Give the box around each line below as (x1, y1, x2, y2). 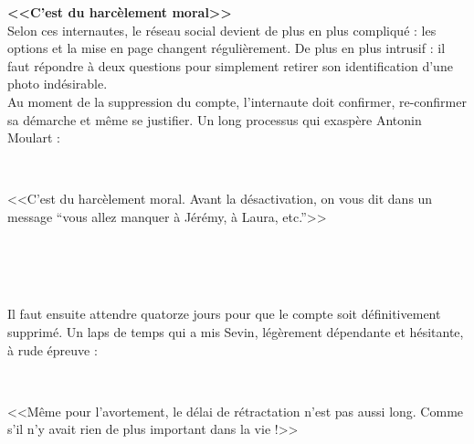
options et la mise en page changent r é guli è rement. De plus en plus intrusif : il (7, 38, 446, 58)
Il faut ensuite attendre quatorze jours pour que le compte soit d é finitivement (7, 304, 441, 323)
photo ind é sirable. (7, 74, 108, 93)
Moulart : (7, 128, 61, 147)
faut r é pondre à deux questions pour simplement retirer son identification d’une (7, 56, 453, 75)
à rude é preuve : (7, 340, 98, 359)
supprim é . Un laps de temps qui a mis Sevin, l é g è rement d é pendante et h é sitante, (7, 322, 464, 341)
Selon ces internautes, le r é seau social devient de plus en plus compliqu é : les (7, 20, 437, 39)
